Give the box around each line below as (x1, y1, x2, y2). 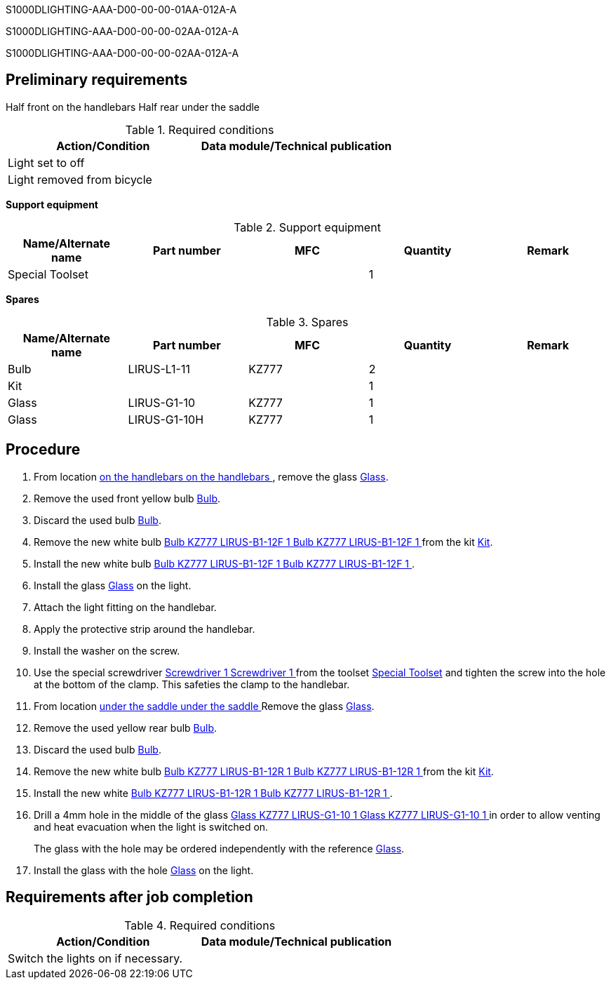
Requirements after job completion (6, 888, 253, 906)
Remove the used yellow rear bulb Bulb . (34, 721, 217, 734)
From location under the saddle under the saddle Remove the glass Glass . (34, 699, 375, 712)
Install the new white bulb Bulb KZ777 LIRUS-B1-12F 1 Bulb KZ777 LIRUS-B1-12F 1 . (34, 557, 415, 570)
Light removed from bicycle (8, 172, 152, 187)
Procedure (6, 441, 81, 459)
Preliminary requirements (6, 71, 188, 89)
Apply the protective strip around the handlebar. (34, 622, 255, 635)
